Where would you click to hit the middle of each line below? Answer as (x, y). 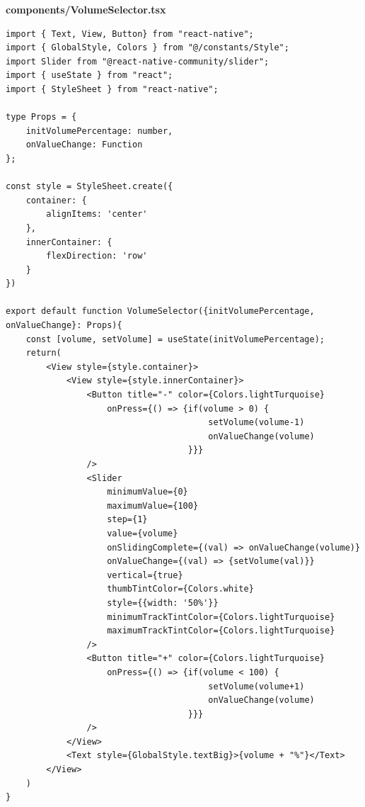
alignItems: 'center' (97, 214)
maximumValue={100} (153, 506)
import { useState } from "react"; (89, 75)
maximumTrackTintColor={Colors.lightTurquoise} (221, 631)
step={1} (127, 520)
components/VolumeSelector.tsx (86, 9)
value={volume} (143, 533)
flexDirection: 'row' (97, 256)
